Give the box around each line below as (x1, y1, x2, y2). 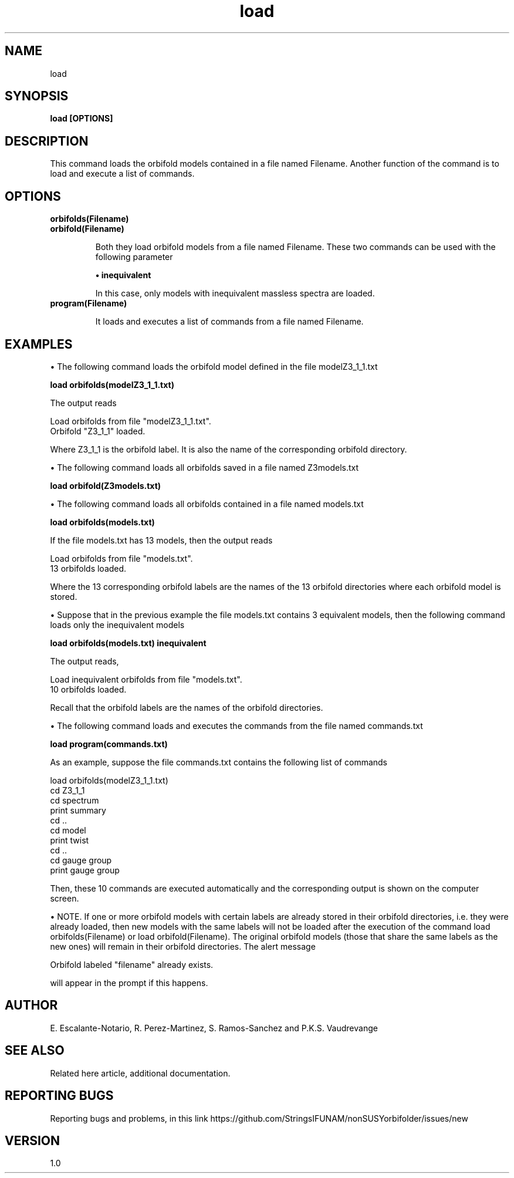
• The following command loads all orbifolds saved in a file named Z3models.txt (50, 462, 359, 472)
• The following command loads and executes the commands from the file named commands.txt (50, 720, 423, 731)
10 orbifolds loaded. (50, 684, 127, 694)
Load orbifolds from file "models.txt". (50, 553, 193, 563)
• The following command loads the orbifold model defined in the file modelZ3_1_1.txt (50, 361, 378, 372)
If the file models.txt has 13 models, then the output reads (50, 535, 273, 545)
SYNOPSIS (5, 89, 69, 104)
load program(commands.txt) (50, 738, 168, 749)
